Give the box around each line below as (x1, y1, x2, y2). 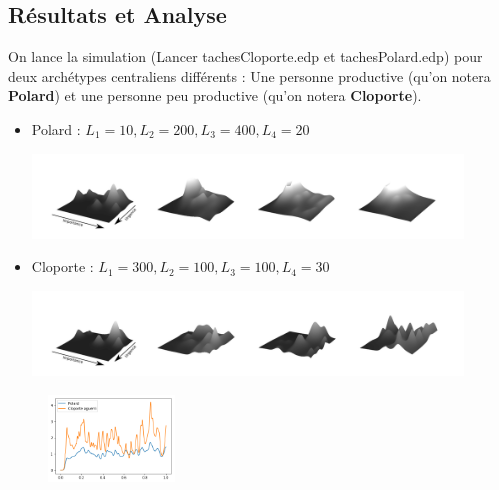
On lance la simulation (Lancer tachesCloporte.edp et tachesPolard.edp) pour (8, 46, 483, 67)
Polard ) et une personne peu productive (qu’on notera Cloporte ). (8, 85, 422, 106)
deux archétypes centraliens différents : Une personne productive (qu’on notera (8, 65, 491, 86)
